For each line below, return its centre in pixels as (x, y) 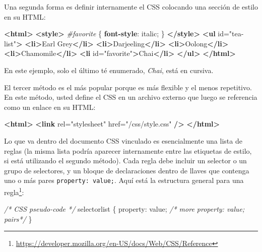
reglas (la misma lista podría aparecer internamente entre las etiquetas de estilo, (128, 150)
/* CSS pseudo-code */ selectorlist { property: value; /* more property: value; (124, 209)
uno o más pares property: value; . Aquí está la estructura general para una (124, 180)
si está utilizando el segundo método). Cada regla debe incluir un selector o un (125, 161)
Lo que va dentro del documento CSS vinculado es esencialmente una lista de (123, 140)
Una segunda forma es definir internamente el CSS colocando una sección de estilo (131, 7)
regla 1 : (14, 191)
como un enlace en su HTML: (50, 107)
